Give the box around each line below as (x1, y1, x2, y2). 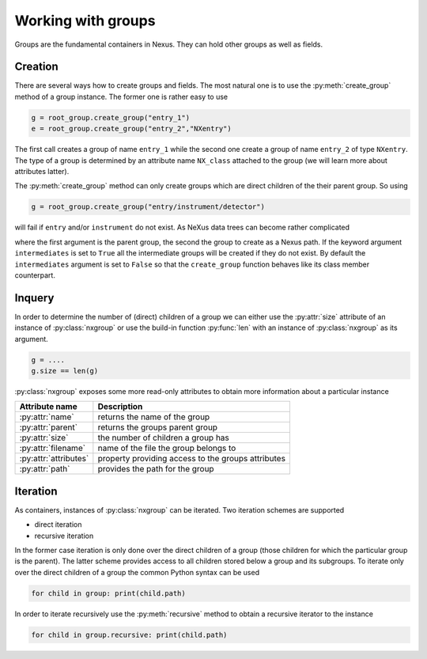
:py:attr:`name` (19, 411, 74, 422)
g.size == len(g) (31, 366, 99, 375)
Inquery (14, 291, 55, 305)
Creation (14, 60, 59, 74)
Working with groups (14, 12, 156, 29)
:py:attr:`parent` (19, 422, 78, 433)
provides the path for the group (97, 464, 214, 475)
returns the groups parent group (97, 422, 217, 433)
